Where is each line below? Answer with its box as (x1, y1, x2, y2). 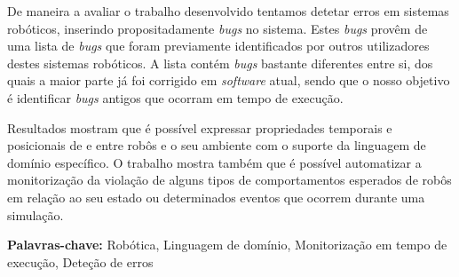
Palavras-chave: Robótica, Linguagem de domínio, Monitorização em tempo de (7, 235, 447, 254)
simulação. (7, 205, 64, 224)
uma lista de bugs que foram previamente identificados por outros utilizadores (7, 36, 430, 55)
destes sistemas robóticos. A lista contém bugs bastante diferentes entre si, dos (7, 53, 433, 72)
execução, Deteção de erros (7, 252, 154, 271)
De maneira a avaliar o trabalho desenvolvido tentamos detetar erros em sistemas (7, 2, 449, 20)
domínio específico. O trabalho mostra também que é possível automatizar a (7, 153, 422, 171)
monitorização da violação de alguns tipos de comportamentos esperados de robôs (7, 170, 452, 189)
